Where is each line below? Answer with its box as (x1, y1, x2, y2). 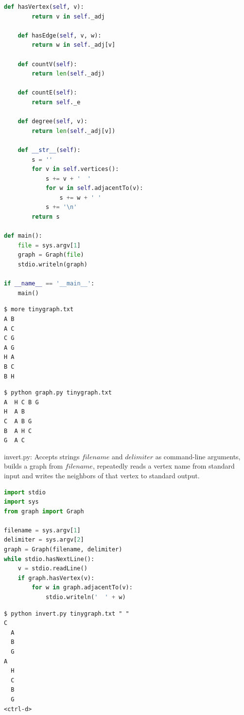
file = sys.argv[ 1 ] (17, 242, 81, 249)
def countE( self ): (17, 89, 77, 96)
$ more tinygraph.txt (4, 306, 74, 313)
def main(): (4, 232, 42, 240)
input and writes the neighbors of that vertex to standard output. (4, 470, 200, 480)
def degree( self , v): (17, 118, 87, 125)
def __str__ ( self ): (17, 146, 81, 153)
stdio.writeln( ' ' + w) (45, 594, 126, 601)
